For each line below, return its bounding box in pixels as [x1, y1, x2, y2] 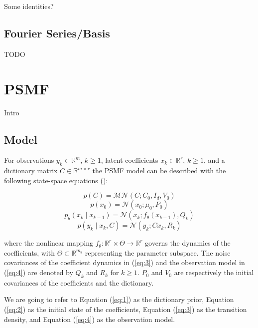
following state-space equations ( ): [4, 175, 108, 185]
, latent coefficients [101, 155, 158, 165]
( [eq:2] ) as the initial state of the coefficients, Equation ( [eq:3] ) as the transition [4, 304, 247, 315]
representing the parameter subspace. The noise [85, 247, 231, 258]
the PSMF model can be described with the [92, 165, 226, 176]
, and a [203, 155, 225, 165]
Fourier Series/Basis [4, 25, 110, 40]
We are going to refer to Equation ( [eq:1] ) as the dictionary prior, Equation [4, 294, 234, 305]
